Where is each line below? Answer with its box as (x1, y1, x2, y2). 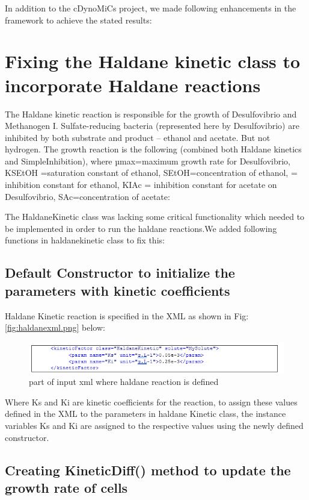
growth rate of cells (5, 478, 128, 496)
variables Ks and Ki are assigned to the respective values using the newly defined (5, 419, 304, 432)
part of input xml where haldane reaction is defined (29, 375, 219, 388)
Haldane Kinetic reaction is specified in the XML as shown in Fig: (5, 309, 249, 322)
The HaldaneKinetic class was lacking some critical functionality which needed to (5, 210, 305, 223)
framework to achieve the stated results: (5, 13, 152, 26)
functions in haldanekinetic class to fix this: (5, 234, 165, 246)
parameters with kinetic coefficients (5, 281, 230, 299)
